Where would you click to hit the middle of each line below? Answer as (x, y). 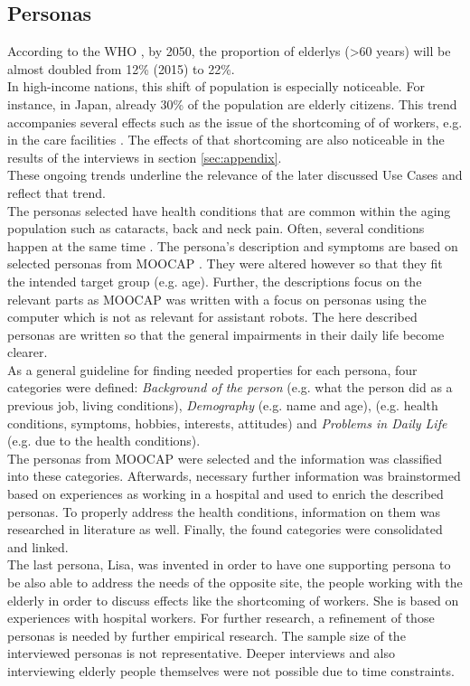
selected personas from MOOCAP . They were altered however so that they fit (225, 263)
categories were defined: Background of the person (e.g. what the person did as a (230, 387)
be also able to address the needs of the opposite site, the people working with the (235, 583)
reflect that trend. (56, 192)
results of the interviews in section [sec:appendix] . (145, 157)
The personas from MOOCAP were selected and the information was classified (225, 458)
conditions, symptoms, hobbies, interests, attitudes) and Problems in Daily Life (227, 423)
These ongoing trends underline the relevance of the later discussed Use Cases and (235, 175)
